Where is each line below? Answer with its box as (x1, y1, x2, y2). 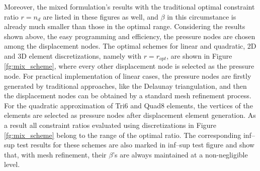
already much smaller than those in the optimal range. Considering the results (4, 21, 245, 32)
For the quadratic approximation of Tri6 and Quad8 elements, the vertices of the (4, 100, 253, 110)
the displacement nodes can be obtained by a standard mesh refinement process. (4, 90, 251, 101)
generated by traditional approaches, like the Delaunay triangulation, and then (4, 80, 247, 91)
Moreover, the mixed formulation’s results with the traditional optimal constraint (4, 2, 255, 12)
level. (4, 159, 20, 169)
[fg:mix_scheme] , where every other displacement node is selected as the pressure (4, 61, 254, 71)
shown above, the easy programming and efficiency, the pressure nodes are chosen (4, 31, 255, 41)
